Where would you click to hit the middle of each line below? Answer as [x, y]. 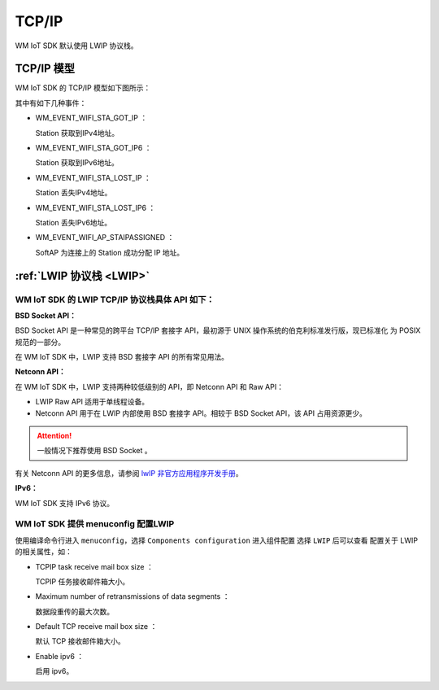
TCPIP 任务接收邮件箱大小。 [83, 581]
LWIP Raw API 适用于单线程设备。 [92, 402]
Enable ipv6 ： [60, 656]
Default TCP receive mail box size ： [96, 627]
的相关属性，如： [43, 552]
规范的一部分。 [40, 342]
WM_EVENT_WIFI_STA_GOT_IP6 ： [93, 148]
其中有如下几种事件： [51, 103]
